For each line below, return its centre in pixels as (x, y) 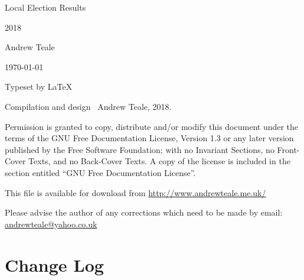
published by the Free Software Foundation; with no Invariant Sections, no (140, 149)
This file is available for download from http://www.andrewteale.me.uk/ (135, 192)
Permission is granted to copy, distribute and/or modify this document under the (152, 126)
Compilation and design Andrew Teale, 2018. (88, 106)
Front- (288, 149)
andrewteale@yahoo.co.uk (51, 224)
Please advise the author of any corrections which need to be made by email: (144, 212)
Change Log (54, 264)
